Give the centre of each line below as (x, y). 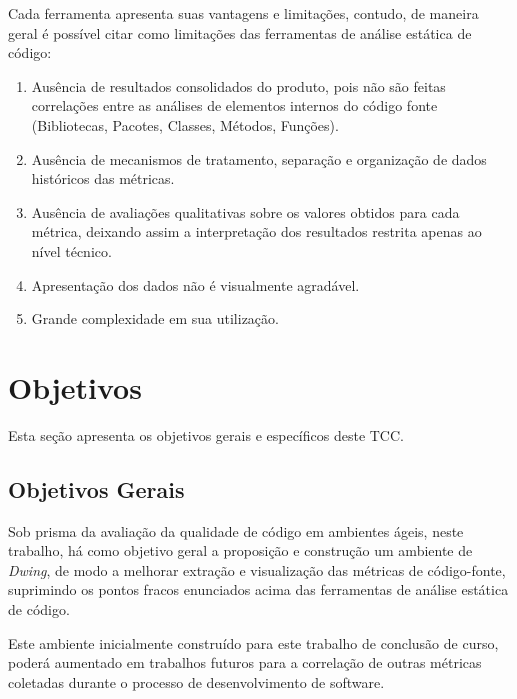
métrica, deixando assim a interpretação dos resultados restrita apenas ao (256, 231)
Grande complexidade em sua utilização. (155, 318)
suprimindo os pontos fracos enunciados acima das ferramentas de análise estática (258, 589)
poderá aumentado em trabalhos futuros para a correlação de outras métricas (245, 662)
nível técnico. (71, 250)
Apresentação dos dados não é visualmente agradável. (195, 284)
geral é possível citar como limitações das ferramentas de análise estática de (240, 32)
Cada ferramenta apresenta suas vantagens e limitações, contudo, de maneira (243, 13)
